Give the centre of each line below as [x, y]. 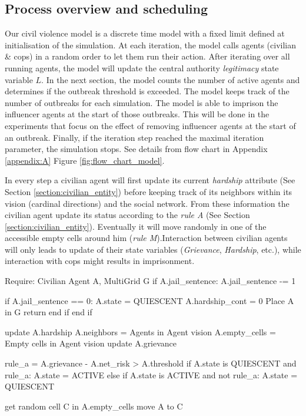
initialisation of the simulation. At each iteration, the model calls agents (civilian [151, 44]
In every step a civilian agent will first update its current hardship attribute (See [150, 180]
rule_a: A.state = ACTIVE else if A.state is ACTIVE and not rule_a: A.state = [151, 374]
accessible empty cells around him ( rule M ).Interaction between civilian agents [146, 238]
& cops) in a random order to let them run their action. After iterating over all [147, 56]
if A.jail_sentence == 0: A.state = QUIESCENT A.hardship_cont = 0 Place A [149, 300]
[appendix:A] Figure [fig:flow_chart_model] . [85, 160]
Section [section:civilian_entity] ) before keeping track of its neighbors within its [149, 191]
